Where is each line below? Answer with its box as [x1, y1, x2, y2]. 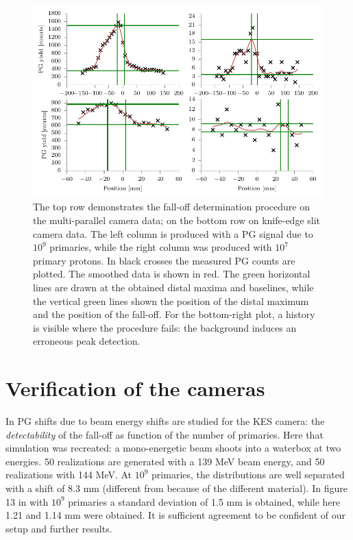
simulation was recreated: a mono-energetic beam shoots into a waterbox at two [5, 441, 341, 455]
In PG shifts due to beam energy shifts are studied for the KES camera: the [5, 414, 325, 428]
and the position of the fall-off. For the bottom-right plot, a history [33, 307, 315, 321]
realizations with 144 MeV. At [5, 467, 132, 482]
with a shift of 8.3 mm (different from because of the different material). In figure [5, 481, 348, 495]
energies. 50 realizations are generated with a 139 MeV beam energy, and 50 [5, 454, 325, 468]
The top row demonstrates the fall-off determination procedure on [33, 199, 311, 214]
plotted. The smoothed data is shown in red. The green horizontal [33, 267, 311, 281]
